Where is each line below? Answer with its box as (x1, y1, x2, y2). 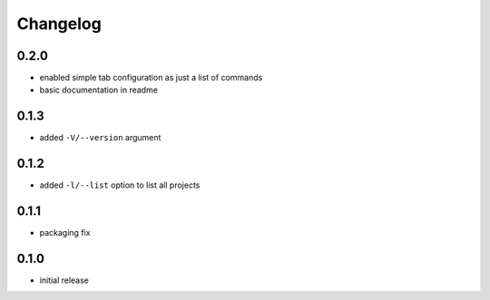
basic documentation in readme (39, 84, 159, 95)
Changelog (16, 14, 102, 34)
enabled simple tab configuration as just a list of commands (39, 73, 263, 83)
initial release (39, 275, 90, 285)
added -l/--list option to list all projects (39, 179, 201, 190)
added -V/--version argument (39, 132, 162, 143)
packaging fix (39, 227, 91, 238)
